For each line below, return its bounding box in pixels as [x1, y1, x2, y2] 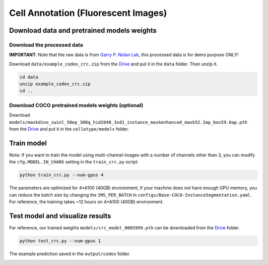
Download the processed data [9, 41, 83, 48]
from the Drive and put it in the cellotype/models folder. [9, 126, 129, 132]
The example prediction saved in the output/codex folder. [9, 251, 131, 257]
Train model [9, 139, 47, 147]
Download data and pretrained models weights [9, 26, 157, 35]
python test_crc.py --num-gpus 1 [19, 238, 101, 244]
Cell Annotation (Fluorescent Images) [9, 7, 167, 18]
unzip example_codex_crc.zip [19, 81, 91, 87]
